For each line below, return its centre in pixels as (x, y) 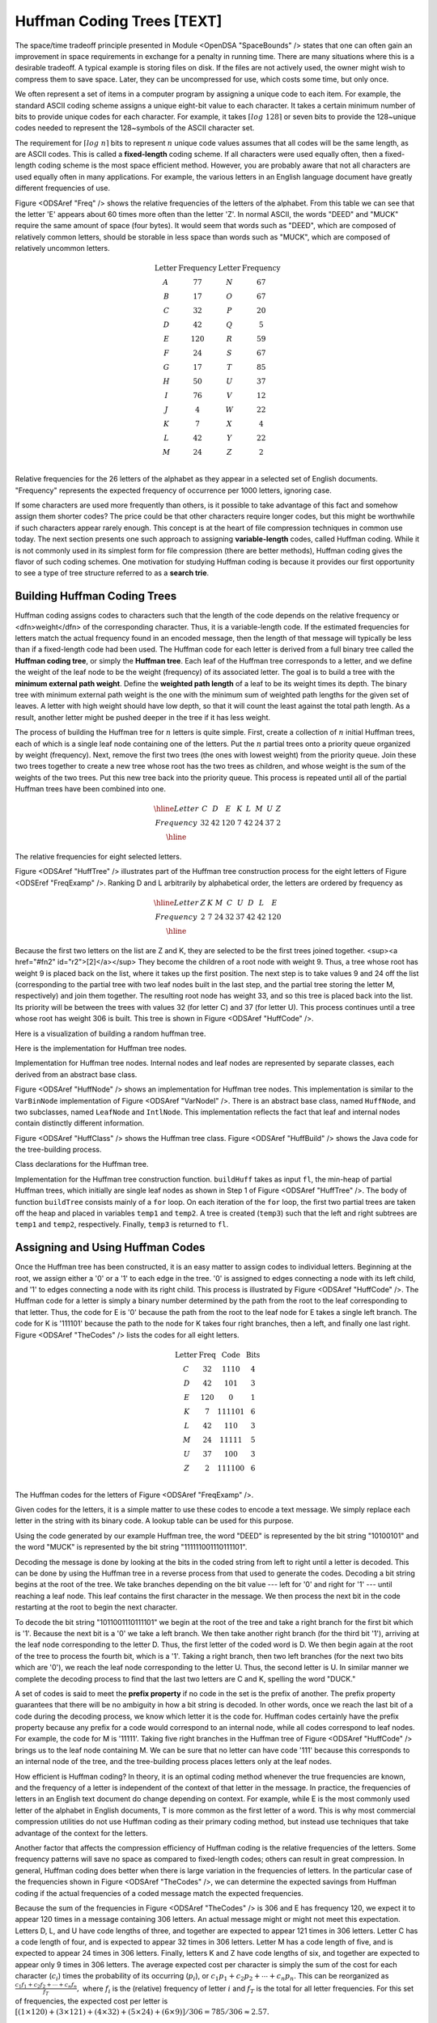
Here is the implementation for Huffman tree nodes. (101, 1048)
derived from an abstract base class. (76, 1074)
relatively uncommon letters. (62, 248)
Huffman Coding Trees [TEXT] (119, 21)
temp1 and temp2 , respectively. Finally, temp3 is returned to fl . (122, 1224)
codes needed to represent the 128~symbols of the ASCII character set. (135, 128)
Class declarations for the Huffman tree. (82, 1164)
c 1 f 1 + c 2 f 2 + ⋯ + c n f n (46, 1985)
